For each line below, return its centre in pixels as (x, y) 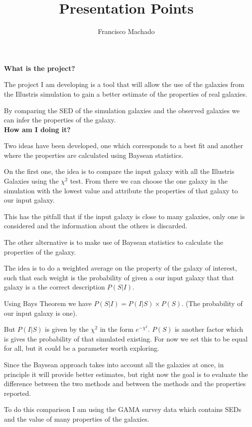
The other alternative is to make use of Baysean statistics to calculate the (114, 242)
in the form (117, 329)
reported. (17, 393)
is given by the (67, 329)
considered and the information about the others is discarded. (96, 226)
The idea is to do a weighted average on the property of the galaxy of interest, (120, 268)
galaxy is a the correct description (54, 287)
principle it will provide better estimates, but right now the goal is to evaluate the (126, 374)
